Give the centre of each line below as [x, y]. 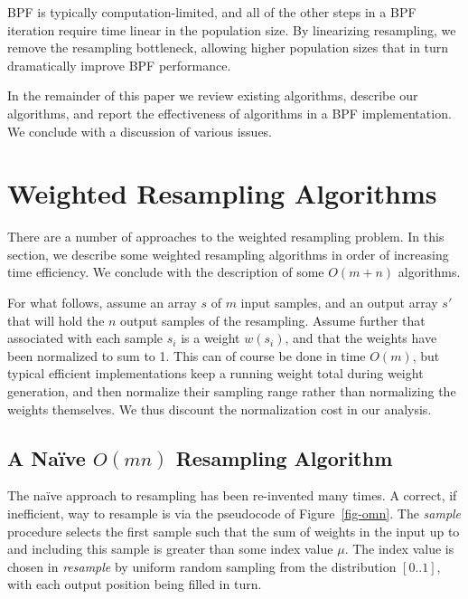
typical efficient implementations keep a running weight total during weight [215, 373]
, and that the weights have [361, 338]
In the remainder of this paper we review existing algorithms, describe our [213, 95]
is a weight [211, 338]
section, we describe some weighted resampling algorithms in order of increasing [228, 254]
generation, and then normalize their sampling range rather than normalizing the [232, 391]
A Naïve [47, 457]
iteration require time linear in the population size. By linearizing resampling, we [232, 29]
